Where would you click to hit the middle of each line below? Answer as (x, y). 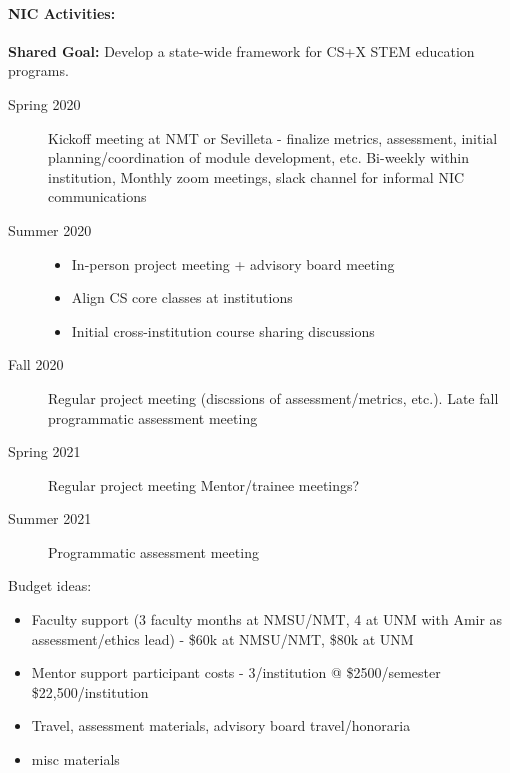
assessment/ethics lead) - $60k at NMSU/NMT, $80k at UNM (222, 638)
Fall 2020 (36, 364)
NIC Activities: (62, 12)
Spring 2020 (44, 103)
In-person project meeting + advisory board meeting (233, 263)
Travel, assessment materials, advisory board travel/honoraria (221, 725)
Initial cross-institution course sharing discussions (223, 330)
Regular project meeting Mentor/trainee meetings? (204, 484)
